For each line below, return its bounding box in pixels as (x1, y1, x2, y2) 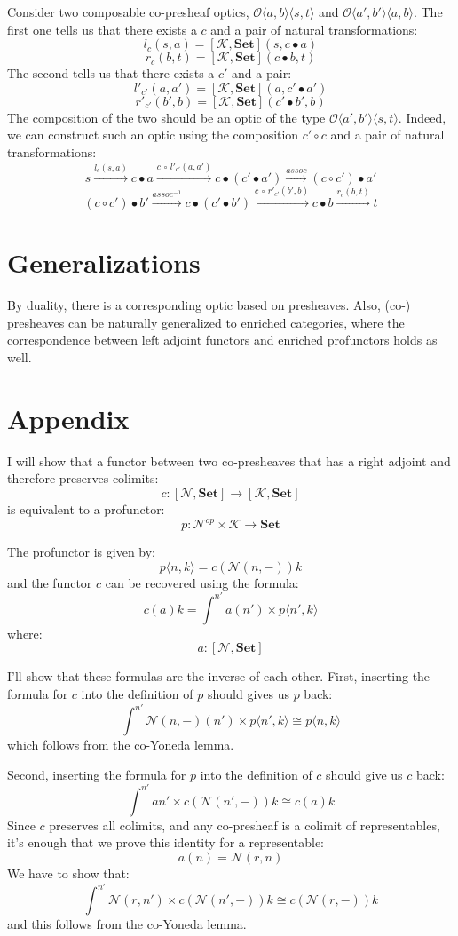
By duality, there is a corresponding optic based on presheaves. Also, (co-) (7, 296, 411, 314)
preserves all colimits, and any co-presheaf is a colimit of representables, (49, 815, 440, 834)
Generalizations (7, 244, 201, 281)
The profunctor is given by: (7, 543, 156, 561)
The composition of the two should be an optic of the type (7, 107, 326, 126)
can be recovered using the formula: (105, 573, 299, 591)
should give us (326, 765, 403, 783)
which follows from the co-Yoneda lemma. (7, 735, 234, 754)
